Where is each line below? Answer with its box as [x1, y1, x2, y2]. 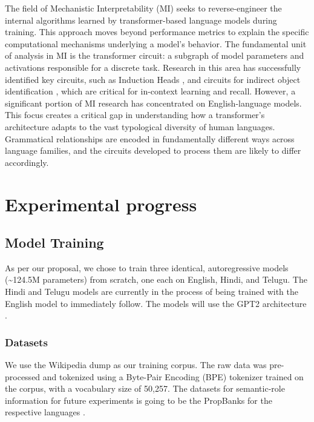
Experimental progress [5, 191, 197, 216]
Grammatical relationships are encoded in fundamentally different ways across [5, 132, 295, 145]
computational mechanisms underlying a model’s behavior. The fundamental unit [5, 37, 307, 50]
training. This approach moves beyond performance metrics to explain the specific [5, 25, 309, 38]
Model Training [5, 233, 104, 252]
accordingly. [5, 156, 49, 168]
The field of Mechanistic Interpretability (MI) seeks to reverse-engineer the [5, 2, 282, 14]
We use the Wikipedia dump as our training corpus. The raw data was [5, 358, 267, 371]
